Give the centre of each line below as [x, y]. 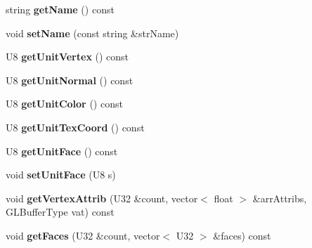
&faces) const [242, 235]
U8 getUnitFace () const [62, 151]
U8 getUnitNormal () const [70, 80]
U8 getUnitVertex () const [67, 57]
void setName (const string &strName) [92, 33]
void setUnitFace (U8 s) [61, 175]
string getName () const [60, 9]
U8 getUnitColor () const [64, 104]
